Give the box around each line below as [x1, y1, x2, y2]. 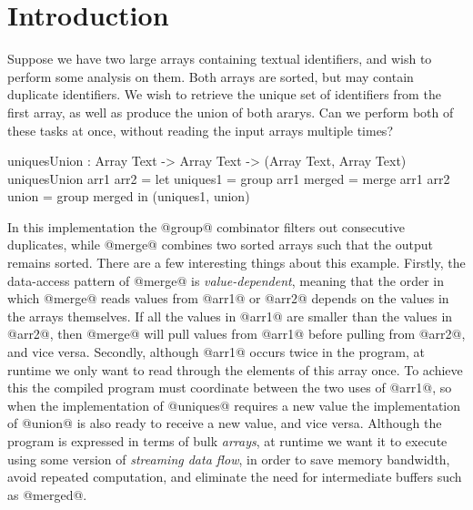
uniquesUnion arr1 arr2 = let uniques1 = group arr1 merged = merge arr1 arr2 [7, 168, 450, 188]
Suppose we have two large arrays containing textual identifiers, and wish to [7, 49, 432, 68]
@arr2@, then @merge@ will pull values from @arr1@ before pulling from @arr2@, [7, 324, 466, 343]
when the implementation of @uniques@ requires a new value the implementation [7, 395, 461, 414]
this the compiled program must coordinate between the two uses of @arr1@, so [7, 378, 452, 397]
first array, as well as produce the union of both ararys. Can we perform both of [7, 102, 454, 121]
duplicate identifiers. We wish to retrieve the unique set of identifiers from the [7, 85, 441, 104]
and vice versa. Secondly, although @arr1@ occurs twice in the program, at [7, 342, 425, 362]
